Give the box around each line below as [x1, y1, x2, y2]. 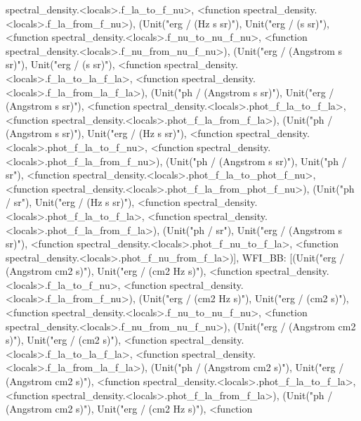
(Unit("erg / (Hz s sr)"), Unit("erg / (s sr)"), [138, 15, 329, 30]
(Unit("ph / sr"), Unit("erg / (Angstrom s [162, 222, 343, 237]
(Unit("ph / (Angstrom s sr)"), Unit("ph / [166, 153, 347, 168]
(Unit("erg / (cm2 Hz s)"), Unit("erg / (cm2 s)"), [138, 291, 349, 306]
